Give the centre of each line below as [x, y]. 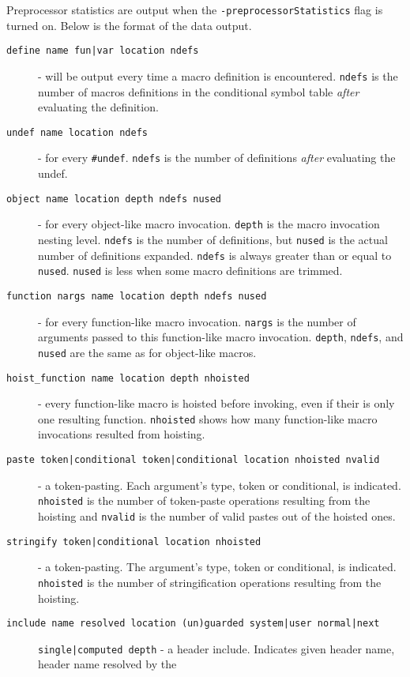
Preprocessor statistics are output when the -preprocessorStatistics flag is [195, 9]
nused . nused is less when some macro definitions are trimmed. [190, 271]
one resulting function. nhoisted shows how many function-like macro [208, 418]
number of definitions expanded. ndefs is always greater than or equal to [215, 255]
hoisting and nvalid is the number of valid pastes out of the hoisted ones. [217, 515]
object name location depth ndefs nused [114, 199]
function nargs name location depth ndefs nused [137, 296]
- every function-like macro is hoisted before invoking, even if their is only [216, 403]
